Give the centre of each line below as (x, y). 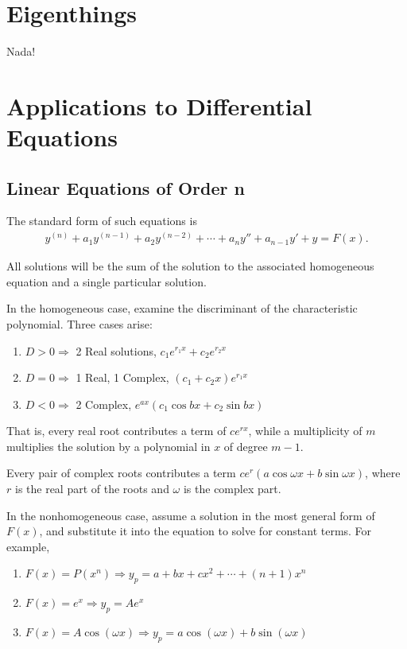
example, (28, 546)
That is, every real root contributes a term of (116, 431)
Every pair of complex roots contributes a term (121, 473)
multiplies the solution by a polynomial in (109, 446)
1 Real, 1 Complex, (122, 377)
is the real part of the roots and (92, 489)
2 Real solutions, (116, 350)
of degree (246, 446)
